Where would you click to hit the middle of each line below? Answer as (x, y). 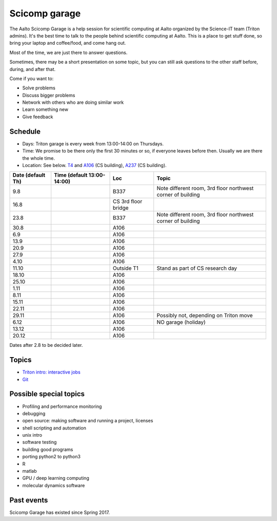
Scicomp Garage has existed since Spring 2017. (60, 512)
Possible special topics (47, 394)
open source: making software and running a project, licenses (88, 421)
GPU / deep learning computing (56, 478)
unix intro (32, 435)
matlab (29, 471)
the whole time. (39, 158)
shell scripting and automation (54, 428)
